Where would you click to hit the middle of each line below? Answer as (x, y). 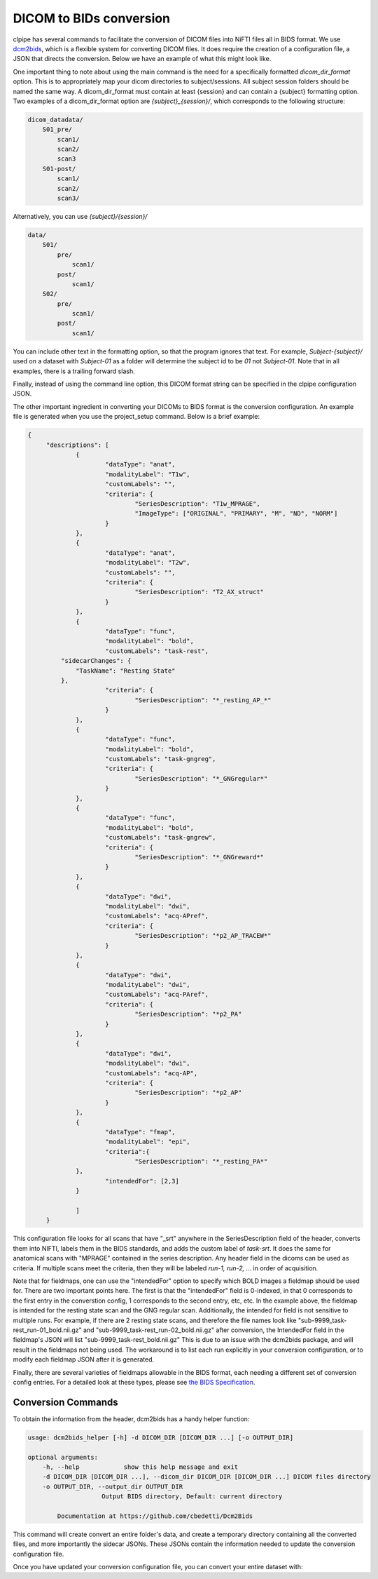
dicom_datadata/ (56, 120)
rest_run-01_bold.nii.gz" (47, 1330)
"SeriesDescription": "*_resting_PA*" (201, 1162)
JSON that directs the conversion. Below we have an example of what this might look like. (142, 59)
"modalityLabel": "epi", (148, 1142)
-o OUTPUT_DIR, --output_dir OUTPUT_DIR (113, 1486)
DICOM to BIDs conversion (92, 18)
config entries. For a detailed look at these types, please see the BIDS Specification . (134, 1382)
